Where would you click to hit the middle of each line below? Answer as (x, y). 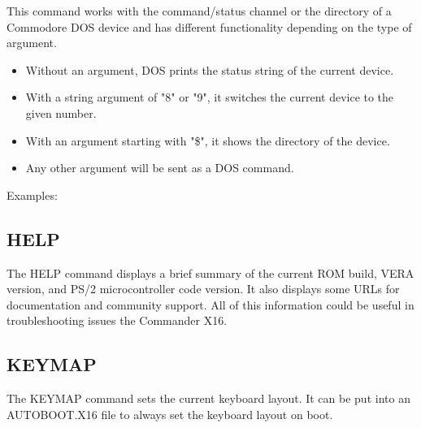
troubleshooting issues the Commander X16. (117, 320)
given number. (61, 112)
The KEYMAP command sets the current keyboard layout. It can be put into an (208, 398)
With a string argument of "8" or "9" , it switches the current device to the (210, 97)
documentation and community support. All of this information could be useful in (210, 304)
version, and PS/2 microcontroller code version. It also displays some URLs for (203, 289)
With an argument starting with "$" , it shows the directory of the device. (208, 140)
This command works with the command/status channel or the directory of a (199, 11)
